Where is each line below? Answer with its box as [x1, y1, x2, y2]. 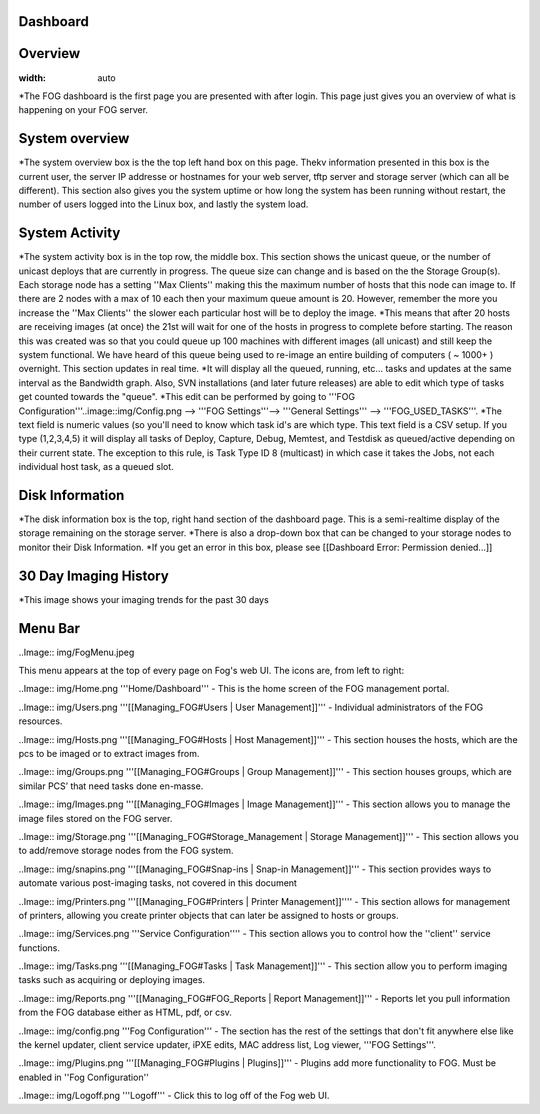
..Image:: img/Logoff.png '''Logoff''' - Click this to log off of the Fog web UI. [18, 1090, 330, 1102]
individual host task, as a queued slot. [18, 461, 174, 473]
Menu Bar [18, 620, 80, 637]
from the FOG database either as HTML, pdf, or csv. [18, 1006, 232, 1019]
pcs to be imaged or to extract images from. [18, 748, 200, 759]
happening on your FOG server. [18, 104, 149, 116]
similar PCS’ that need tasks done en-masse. [18, 780, 204, 792]
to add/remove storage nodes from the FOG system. [18, 845, 234, 857]
